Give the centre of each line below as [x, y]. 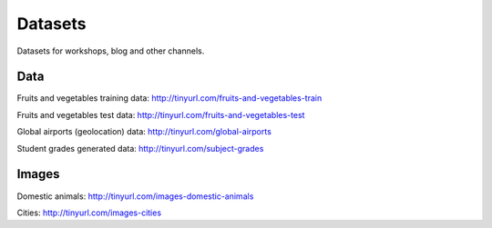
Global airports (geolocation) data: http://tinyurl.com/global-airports [144, 132]
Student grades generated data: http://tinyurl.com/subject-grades [140, 148]
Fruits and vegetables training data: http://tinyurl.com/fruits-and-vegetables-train [169, 98]
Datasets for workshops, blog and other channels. [111, 51]
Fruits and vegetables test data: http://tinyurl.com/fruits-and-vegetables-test [161, 114]
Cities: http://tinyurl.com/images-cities [89, 213]
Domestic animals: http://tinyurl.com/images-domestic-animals [135, 196]
